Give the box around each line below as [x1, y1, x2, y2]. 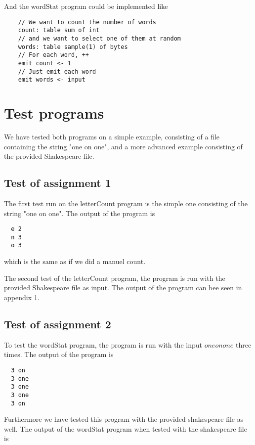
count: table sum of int [18, 27, 100, 34]
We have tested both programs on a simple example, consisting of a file [4, 131, 219, 141]
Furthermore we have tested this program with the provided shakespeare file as [4, 414, 244, 424]
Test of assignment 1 [4, 175, 111, 190]
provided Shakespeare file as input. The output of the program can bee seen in [4, 282, 242, 293]
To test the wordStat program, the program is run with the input [4, 339, 202, 350]
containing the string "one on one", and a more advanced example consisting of [4, 141, 243, 151]
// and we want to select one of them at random [18, 35, 181, 42]
